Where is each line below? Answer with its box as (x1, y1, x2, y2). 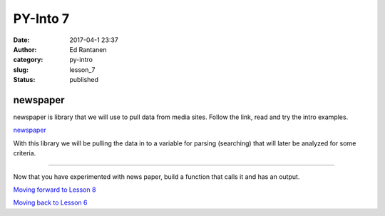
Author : (13, 45, 37, 53)
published (69, 76, 99, 84)
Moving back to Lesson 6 (13, 198, 88, 207)
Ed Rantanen (69, 45, 107, 53)
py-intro (69, 56, 93, 64)
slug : (13, 65, 29, 74)
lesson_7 (69, 65, 96, 74)
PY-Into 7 (13, 11, 70, 26)
